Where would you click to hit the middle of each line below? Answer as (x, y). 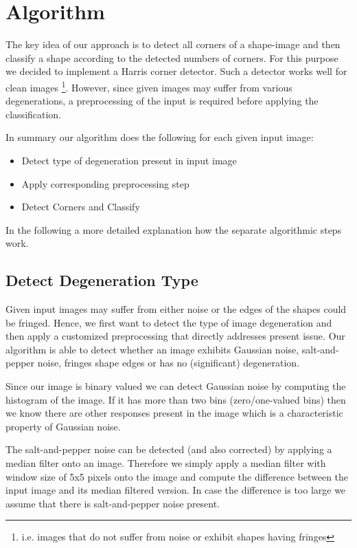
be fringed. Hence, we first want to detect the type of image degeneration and (169, 322)
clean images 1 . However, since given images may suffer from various (149, 86)
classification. (34, 114)
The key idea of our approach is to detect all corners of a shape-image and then (173, 44)
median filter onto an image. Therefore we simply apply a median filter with (166, 463)
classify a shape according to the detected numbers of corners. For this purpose (172, 57)
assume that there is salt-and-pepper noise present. (113, 503)
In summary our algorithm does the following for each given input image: (160, 137)
